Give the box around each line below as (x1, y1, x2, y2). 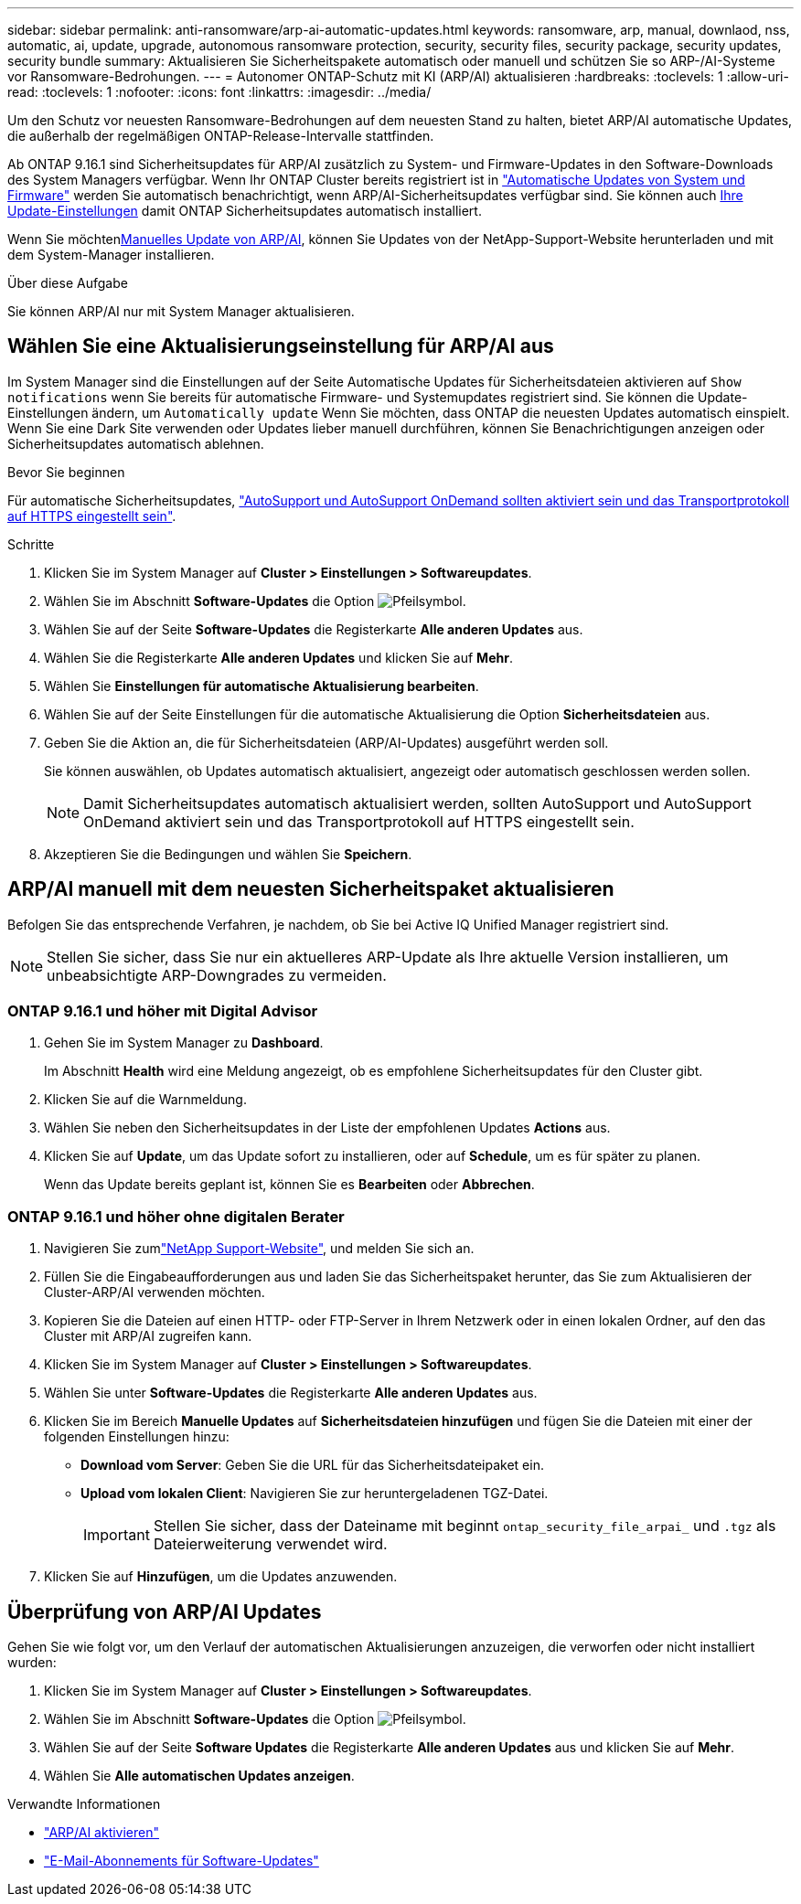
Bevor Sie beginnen (7, 463, 125, 480)
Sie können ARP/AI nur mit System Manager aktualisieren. (7, 303, 355, 319)
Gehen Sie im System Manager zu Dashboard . (44, 1035, 324, 1051)
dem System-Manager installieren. (7, 247, 215, 262)
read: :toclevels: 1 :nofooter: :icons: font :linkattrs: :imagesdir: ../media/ (7, 84, 432, 100)
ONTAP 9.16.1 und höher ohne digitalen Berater (7, 1207, 345, 1226)
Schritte (7, 536, 55, 552)
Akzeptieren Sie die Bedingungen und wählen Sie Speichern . (44, 846, 412, 862)
